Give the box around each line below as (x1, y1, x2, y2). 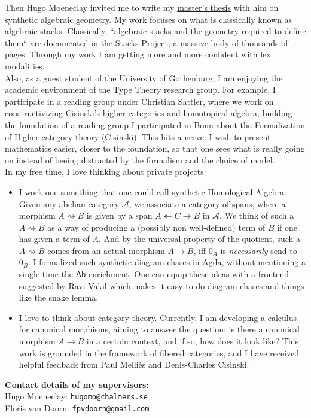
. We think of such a (219, 209, 294, 222)
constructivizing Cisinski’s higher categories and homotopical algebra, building (5, 107, 292, 119)
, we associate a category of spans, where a (129, 197, 286, 210)
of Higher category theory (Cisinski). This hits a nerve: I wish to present (5, 130, 271, 143)
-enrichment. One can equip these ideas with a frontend (86, 268, 289, 280)
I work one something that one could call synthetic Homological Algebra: (19, 185, 286, 198)
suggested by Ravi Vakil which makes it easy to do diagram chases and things (19, 279, 304, 292)
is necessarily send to (220, 244, 297, 256)
